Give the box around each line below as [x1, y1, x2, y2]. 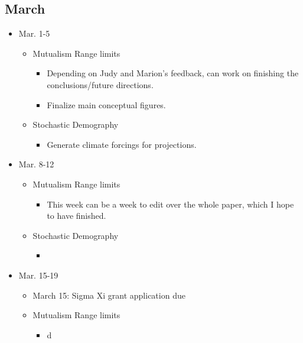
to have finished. [47, 209, 106, 222]
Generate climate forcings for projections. [47, 138, 197, 150]
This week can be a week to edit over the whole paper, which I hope [47, 198, 294, 210]
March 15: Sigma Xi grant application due [32, 289, 185, 301]
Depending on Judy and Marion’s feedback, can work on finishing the [47, 67, 299, 79]
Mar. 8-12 [18, 158, 54, 170]
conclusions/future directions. [47, 78, 154, 90]
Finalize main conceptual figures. [47, 98, 166, 111]
